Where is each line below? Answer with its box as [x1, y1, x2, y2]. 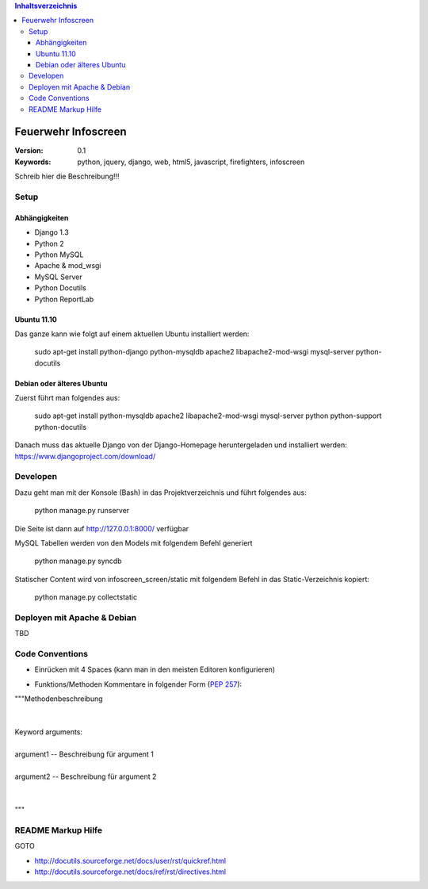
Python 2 [34, 239, 65, 248]
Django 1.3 [34, 228, 69, 237]
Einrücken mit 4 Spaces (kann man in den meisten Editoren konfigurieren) [34, 665, 276, 674]
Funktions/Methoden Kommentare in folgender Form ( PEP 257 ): [34, 679, 243, 689]
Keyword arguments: [14, 727, 83, 737]
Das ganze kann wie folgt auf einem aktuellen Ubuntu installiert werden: [14, 329, 250, 339]
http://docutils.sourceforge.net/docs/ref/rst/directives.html [34, 867, 227, 876]
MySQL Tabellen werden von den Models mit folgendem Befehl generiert [14, 538, 253, 547]
